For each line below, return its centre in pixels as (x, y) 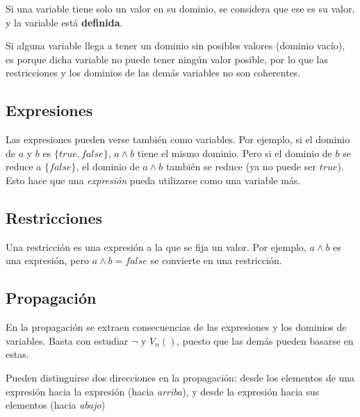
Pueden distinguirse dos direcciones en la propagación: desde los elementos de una (180, 377)
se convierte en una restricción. (216, 260)
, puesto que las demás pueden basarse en (265, 340)
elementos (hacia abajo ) (56, 405)
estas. (17, 354)
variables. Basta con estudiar (67, 340)
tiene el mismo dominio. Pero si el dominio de (235, 153)
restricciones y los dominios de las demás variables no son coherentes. (153, 73)
